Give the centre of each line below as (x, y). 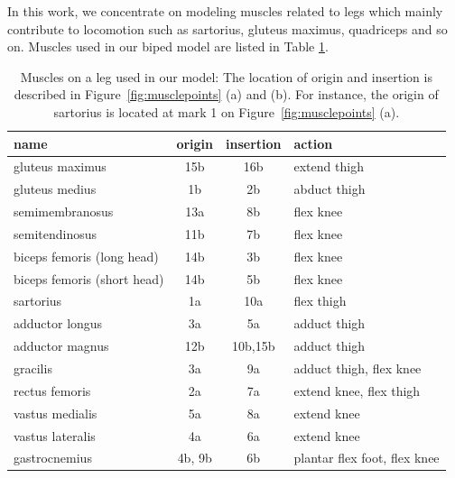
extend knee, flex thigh (357, 390)
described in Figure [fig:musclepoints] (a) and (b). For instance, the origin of (226, 94)
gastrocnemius (53, 458)
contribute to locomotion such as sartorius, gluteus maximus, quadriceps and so (227, 28)
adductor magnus (61, 346)
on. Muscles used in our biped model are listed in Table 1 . (168, 46)
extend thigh (329, 166)
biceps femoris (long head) (86, 256)
